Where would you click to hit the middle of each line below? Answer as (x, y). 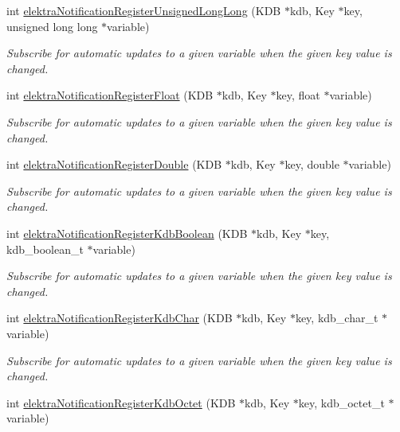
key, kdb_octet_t (341, 402)
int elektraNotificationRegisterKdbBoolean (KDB (127, 233)
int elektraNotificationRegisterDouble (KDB (114, 164)
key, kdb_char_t (337, 318)
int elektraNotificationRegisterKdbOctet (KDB (121, 402)
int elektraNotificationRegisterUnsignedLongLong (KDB (144, 10)
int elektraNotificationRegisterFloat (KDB (110, 95)
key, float (298, 95)
